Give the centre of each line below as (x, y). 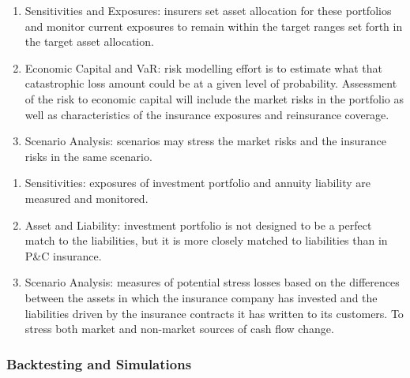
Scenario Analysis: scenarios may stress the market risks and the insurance (205, 141)
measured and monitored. (87, 198)
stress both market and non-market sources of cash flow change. (179, 329)
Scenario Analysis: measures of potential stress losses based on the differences (212, 282)
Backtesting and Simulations (99, 363)
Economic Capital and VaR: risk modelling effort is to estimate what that (203, 67)
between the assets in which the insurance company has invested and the (201, 297)
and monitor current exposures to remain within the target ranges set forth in (214, 26)
